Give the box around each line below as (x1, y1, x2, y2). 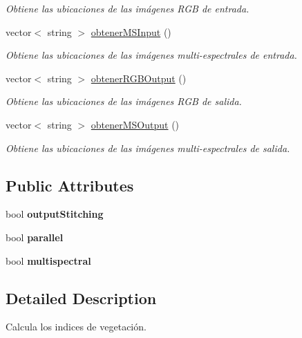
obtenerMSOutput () (91, 117, 180, 131)
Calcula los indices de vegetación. (6, 319, 147, 334)
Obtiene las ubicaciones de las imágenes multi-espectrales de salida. (6, 140, 290, 155)
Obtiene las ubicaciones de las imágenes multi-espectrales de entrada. (6, 48, 297, 62)
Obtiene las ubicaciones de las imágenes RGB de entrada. (6, 1, 249, 15)
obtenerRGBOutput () (91, 71, 187, 85)
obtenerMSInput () (91, 24, 171, 39)
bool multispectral (6, 253, 91, 267)
